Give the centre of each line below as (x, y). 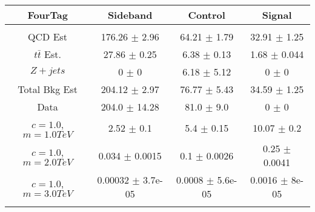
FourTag (48, 15)
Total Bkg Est (48, 89)
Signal (277, 15)
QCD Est (48, 37)
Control (207, 15)
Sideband (130, 15)
